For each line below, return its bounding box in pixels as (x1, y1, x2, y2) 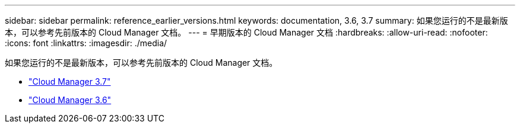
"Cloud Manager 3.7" (28, 76, 111, 87)
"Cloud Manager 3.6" (28, 95, 112, 105)
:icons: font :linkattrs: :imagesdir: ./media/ (5, 38, 167, 48)
